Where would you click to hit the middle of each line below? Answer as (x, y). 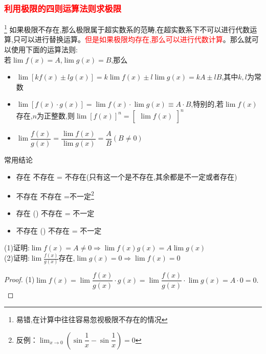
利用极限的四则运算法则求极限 (63, 8)
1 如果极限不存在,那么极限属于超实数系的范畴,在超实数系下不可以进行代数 (127, 28)
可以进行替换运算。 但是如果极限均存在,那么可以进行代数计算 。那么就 (136, 39)
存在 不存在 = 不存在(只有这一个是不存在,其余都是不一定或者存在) (127, 177)
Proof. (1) (19, 279)
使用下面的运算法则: (44, 50)
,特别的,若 (207, 104)
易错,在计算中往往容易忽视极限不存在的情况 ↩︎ (92, 319)
